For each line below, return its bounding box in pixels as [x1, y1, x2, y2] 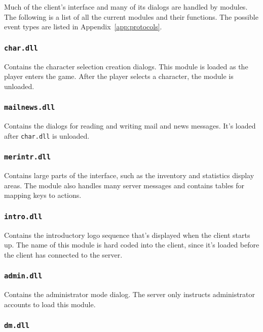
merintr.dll [4, 153, 51, 161]
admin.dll [4, 272, 43, 280]
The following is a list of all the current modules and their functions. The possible [4, 11, 258, 22]
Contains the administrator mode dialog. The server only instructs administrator [4, 289, 255, 300]
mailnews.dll [4, 103, 55, 112]
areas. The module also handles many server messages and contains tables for [4, 180, 245, 190]
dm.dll [4, 321, 30, 330]
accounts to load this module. [4, 299, 96, 309]
